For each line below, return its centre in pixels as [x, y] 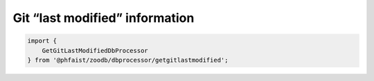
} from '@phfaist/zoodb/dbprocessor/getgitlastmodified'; [128, 60]
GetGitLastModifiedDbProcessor [95, 50]
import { [42, 41]
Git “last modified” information [104, 18]
